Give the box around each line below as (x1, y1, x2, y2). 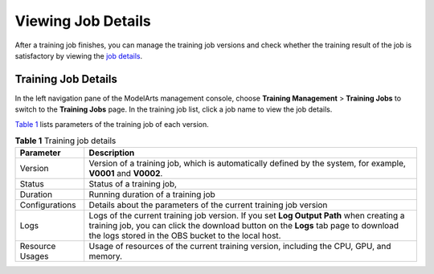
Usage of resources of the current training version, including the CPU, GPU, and (88, 241, 391, 252)
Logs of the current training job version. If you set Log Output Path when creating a (88, 210, 405, 221)
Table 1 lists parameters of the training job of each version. (14, 119, 209, 129)
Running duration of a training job (88, 189, 216, 200)
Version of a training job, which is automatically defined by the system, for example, (88, 157, 406, 169)
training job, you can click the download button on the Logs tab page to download (88, 220, 399, 231)
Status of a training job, (88, 178, 177, 190)
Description (88, 147, 135, 158)
